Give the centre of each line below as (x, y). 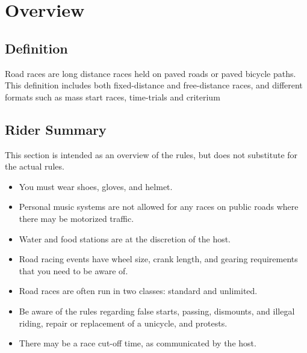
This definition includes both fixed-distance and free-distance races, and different (154, 85)
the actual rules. (35, 166)
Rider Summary (56, 129)
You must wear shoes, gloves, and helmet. (96, 186)
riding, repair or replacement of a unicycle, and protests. (123, 323)
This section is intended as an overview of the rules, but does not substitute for (151, 154)
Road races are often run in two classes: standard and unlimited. (138, 291)
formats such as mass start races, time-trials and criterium (113, 97)
